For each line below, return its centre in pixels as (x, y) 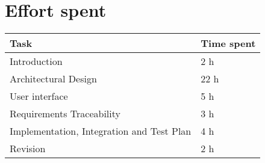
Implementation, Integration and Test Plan (101, 131)
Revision (28, 149)
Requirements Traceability (65, 114)
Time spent (228, 43)
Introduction (36, 61)
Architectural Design (53, 79)
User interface (39, 96)
